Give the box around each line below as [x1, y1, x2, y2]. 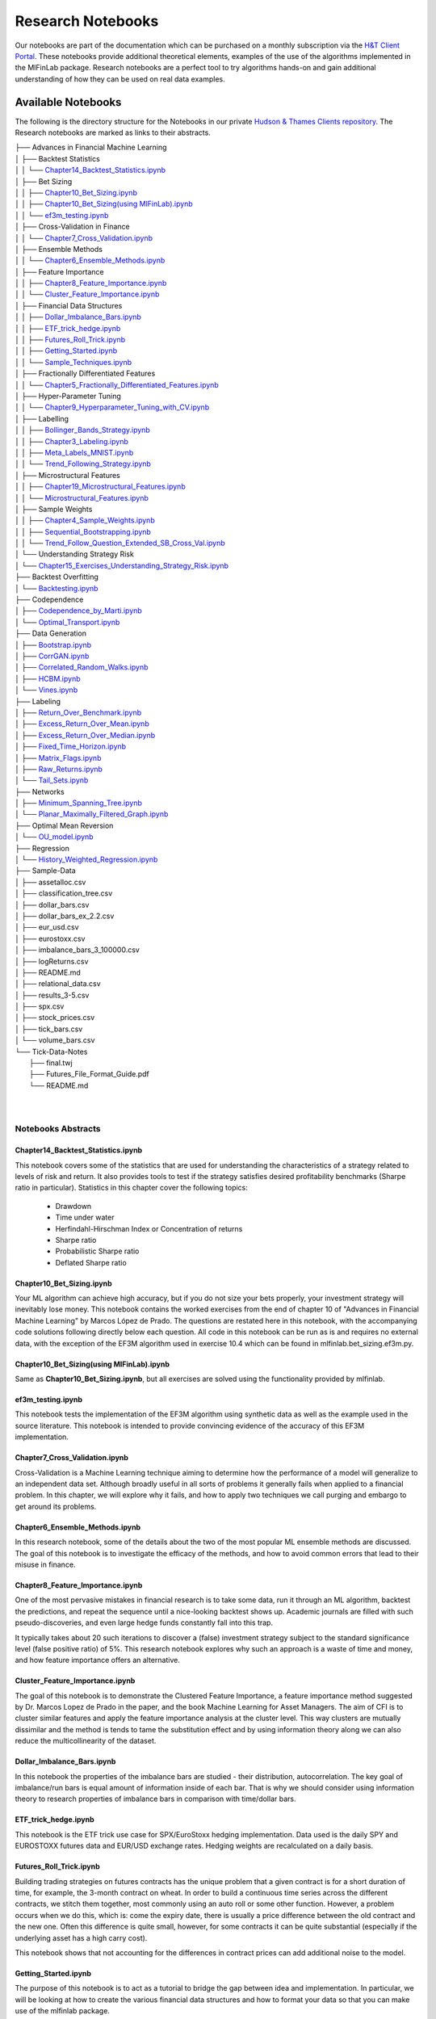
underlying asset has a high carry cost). [15, 1933, 148, 1942]
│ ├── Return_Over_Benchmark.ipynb [15, 707, 141, 717]
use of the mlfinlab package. [15, 2006, 111, 2016]
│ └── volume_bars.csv [15, 1035, 95, 1045]
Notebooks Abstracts [15, 1123, 101, 1135]
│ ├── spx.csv [15, 1001, 65, 1011]
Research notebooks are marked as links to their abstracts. [15, 128, 212, 137]
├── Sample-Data [15, 866, 76, 875]
